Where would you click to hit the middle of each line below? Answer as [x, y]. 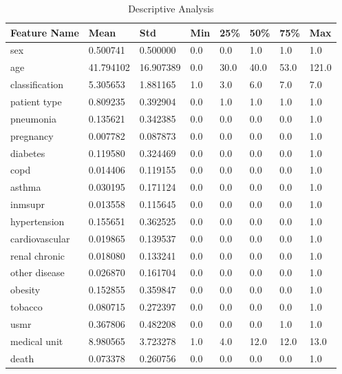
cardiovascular [40, 238]
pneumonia [33, 118]
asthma [26, 187]
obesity [25, 290]
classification [37, 84]
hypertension [38, 221]
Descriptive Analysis [171, 8]
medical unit [37, 341]
